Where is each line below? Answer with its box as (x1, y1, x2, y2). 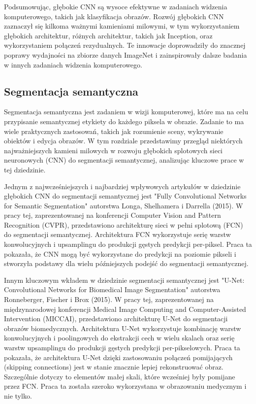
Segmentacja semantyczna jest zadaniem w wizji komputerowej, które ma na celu (4, 106, 248, 117)
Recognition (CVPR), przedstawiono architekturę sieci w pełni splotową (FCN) (4, 219, 243, 230)
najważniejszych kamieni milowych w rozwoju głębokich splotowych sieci (4, 145, 223, 155)
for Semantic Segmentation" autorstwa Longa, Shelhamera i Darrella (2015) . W (4, 200, 243, 210)
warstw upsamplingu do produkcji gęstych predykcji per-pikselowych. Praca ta (4, 342, 240, 353)
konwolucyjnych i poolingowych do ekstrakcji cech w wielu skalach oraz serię (4, 333, 235, 343)
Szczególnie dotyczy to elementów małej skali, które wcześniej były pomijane (4, 371, 235, 381)
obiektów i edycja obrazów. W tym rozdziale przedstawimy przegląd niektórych (4, 135, 243, 146)
